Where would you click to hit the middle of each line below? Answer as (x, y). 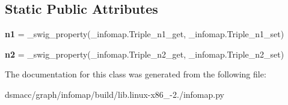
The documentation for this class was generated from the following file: (136, 74)
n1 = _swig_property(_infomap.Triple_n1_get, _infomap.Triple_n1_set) (145, 34)
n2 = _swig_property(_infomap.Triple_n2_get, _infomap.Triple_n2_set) (145, 54)
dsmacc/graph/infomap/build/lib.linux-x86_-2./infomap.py (115, 94)
